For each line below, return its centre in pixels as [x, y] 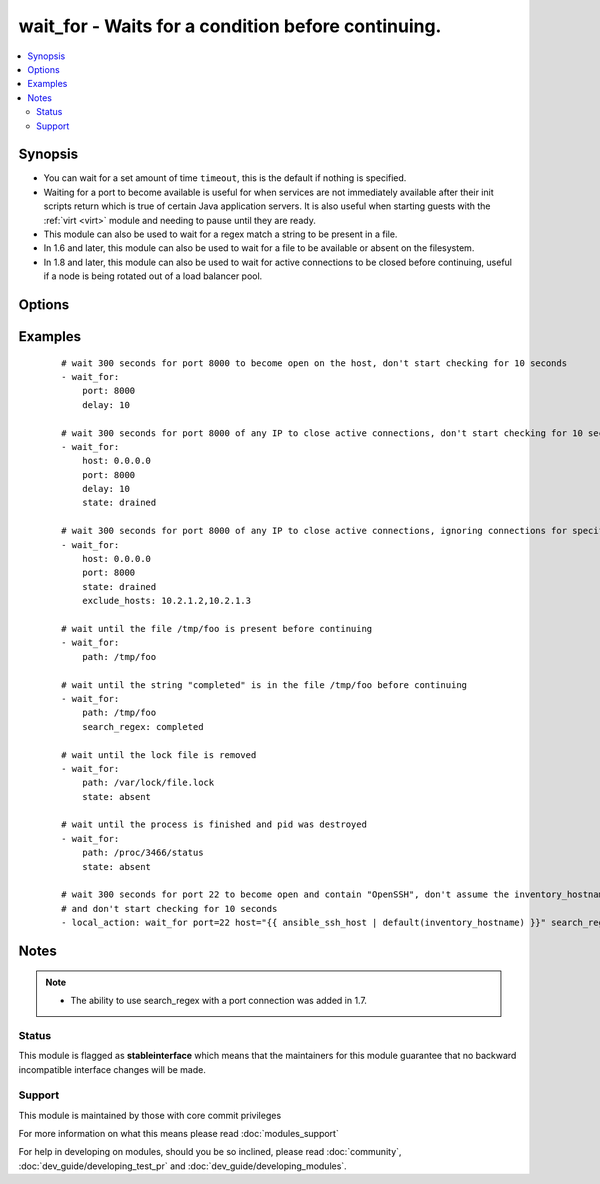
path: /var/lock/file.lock [148, 783]
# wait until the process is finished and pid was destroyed [214, 824]
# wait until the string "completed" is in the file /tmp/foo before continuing [264, 684]
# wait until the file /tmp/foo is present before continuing [217, 628]
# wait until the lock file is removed [159, 754]
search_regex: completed [142, 726]
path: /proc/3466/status [142, 853]
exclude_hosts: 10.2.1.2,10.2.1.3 [166, 601]
